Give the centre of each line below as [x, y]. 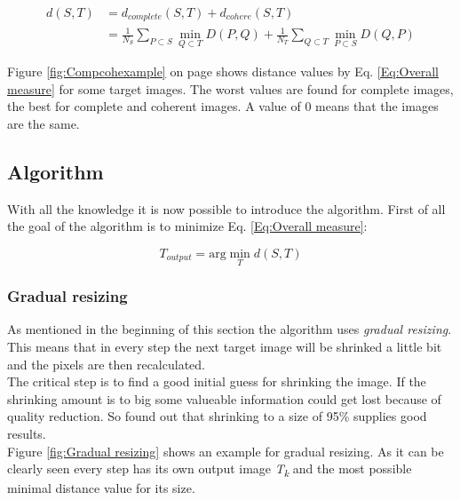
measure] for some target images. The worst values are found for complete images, [230, 88]
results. [27, 434]
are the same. [44, 124]
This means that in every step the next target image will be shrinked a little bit [225, 347]
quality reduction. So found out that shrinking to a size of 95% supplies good [217, 416]
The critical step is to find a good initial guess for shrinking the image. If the [217, 381]
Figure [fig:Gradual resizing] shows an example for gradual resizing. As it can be [226, 451]
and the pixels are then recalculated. [106, 364]
